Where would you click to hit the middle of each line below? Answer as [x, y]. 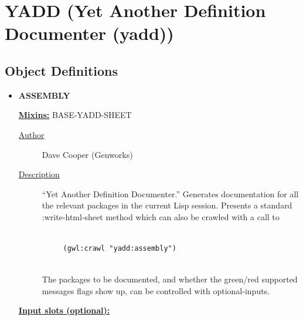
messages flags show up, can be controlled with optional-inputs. [156, 290]
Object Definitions [62, 70]
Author [31, 134]
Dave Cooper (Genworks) [87, 154]
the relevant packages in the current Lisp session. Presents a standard [167, 205]
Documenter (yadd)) [89, 33]
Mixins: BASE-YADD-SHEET [75, 115]
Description [39, 174]
